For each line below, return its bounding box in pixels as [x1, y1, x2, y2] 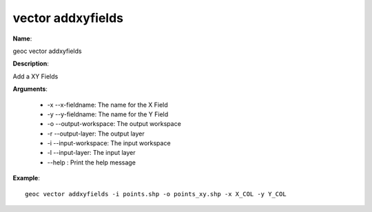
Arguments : [12, 85, 48, 93]
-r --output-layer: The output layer [47, 129, 145, 138]
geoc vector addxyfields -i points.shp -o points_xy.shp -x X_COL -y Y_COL [25, 190, 287, 198]
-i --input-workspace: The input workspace [47, 139, 172, 147]
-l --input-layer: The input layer [47, 149, 136, 157]
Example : [12, 174, 41, 182]
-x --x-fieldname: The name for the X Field [47, 100, 168, 109]
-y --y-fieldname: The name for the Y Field [47, 110, 169, 118]
